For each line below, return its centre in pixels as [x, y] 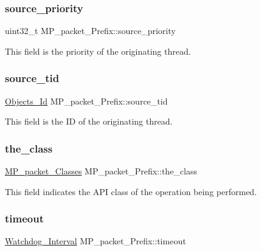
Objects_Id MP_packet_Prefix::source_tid [86, 101]
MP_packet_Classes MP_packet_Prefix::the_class [101, 171]
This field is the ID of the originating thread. [89, 121]
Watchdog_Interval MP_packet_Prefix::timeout [96, 241]
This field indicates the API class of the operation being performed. [131, 191]
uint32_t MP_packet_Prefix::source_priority [90, 31]
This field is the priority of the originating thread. [98, 51]
